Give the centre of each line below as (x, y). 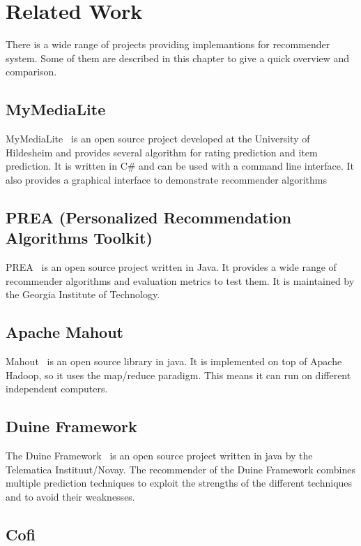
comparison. (31, 72)
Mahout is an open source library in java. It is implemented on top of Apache (174, 361)
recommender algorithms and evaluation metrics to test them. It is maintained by (180, 280)
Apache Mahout (64, 332)
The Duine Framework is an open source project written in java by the (159, 456)
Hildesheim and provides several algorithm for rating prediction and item (162, 152)
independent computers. (57, 389)
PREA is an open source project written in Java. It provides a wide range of (171, 267)
